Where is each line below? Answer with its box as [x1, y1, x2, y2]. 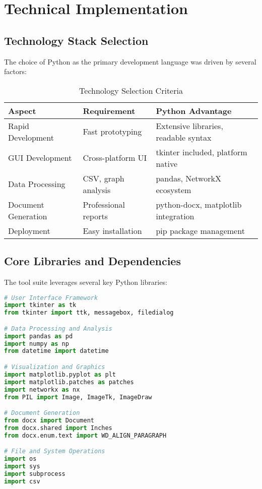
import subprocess [4, 470, 65, 477]
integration [156, 210, 194, 222]
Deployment [8, 224, 50, 236]
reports [83, 210, 108, 222]
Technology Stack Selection [4, 32, 149, 48]
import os [4, 455, 37, 463]
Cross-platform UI [83, 152, 147, 164]
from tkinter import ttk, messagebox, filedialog [4, 309, 174, 317]
